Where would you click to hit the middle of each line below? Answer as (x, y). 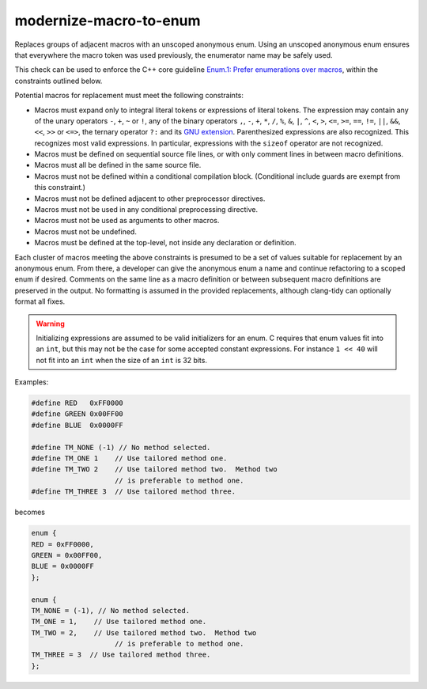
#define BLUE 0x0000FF (77, 425)
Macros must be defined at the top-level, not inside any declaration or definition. (165, 243)
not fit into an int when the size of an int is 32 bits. (121, 360)
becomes (30, 512)
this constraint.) (60, 187)
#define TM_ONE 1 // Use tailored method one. (129, 458)
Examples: (32, 382)
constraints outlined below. (59, 81)
